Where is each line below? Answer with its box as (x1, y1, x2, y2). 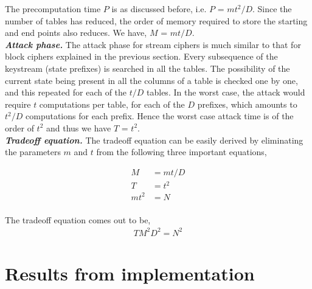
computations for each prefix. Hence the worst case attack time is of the (26, 110, 294, 122)
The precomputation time (5, 2, 101, 15)
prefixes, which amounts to (197, 97, 297, 110)
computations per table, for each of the (39, 97, 185, 110)
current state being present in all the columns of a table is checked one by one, (5, 74, 298, 86)
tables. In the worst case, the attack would (147, 86, 305, 99)
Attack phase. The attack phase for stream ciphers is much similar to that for (5, 38, 301, 50)
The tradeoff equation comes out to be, (5, 213, 151, 226)
